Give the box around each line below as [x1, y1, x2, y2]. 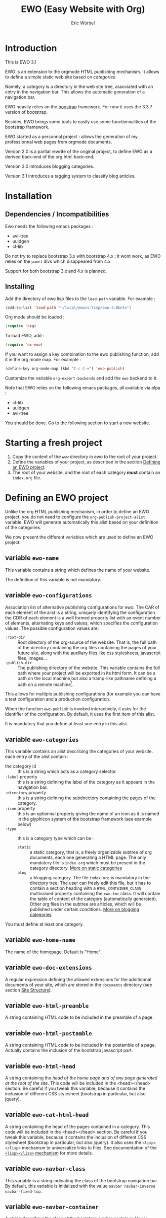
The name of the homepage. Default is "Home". [5, 949, 102, 955]
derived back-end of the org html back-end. [5, 153, 95, 159]
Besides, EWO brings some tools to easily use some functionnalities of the [5, 118, 157, 125]
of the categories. [5, 524, 41, 530]
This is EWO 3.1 [5, 59, 37, 65]
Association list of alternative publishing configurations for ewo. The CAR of [5, 604, 160, 610]
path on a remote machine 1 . [17, 681, 74, 687]
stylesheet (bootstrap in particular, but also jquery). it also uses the [5, 1139, 142, 1145]
